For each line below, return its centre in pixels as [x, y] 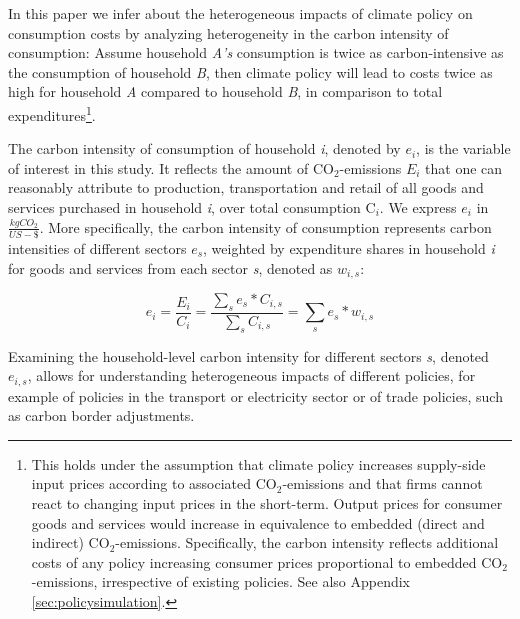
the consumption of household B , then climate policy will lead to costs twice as [250, 71]
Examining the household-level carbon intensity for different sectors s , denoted [248, 355]
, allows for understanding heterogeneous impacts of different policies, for [251, 375]
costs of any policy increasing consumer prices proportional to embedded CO [267, 561]
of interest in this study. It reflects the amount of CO [171, 167]
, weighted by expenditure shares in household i [349, 247]
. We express [418, 207]
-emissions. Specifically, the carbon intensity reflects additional [307, 542]
